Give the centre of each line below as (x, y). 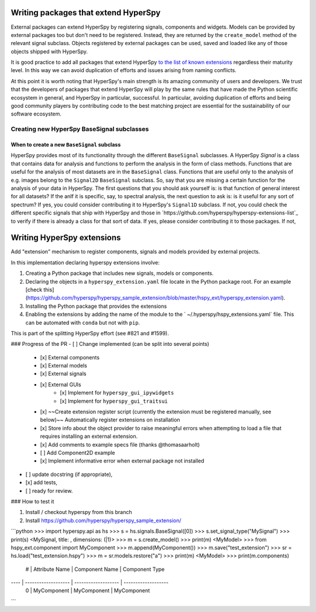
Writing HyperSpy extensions (66, 238)
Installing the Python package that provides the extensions (96, 306)
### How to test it (32, 501)
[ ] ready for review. (49, 491)
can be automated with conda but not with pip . (83, 322)
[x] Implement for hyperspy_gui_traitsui (114, 401)
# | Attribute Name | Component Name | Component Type (95, 569)
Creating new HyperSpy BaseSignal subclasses (80, 129)
